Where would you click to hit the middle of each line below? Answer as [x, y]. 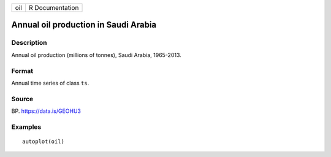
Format [22, 71]
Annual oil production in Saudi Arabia [84, 25]
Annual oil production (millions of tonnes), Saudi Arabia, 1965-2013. [97, 55]
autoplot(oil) [43, 141]
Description [29, 43]
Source [22, 99]
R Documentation [54, 8]
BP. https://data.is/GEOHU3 [46, 111]
